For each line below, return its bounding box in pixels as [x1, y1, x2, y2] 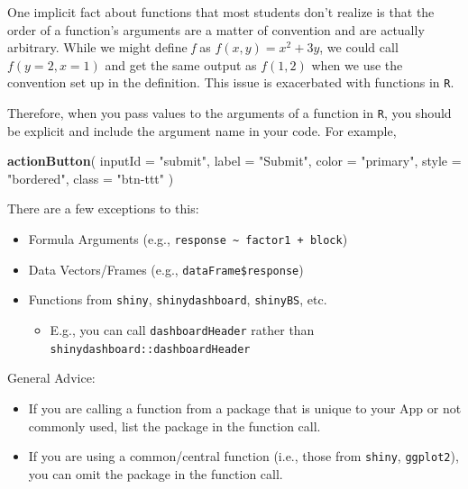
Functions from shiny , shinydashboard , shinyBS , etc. [28, 290, 327, 309]
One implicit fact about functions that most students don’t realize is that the [7, 3, 435, 21]
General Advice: [7, 368, 96, 387]
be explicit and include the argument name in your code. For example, [7, 121, 397, 140]
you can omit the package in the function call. [28, 464, 283, 483]
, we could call [319, 38, 399, 57]
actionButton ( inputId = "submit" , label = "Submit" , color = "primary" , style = [7, 151, 462, 170]
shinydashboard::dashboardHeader [50, 342, 251, 356]
